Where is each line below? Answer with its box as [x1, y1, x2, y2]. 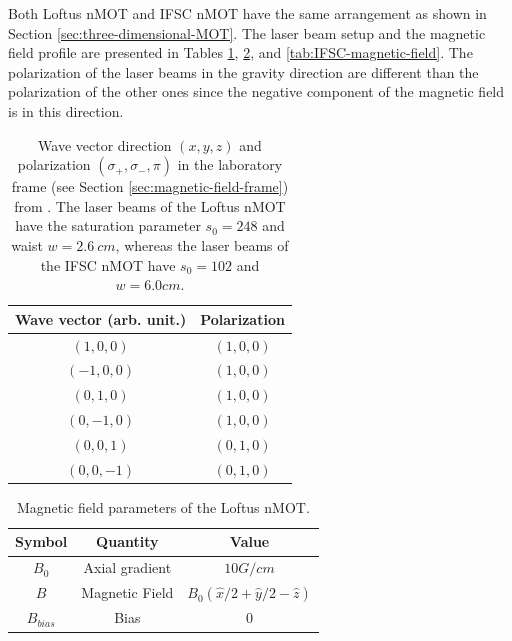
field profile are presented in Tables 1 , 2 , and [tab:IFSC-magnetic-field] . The [8, 42, 473, 63]
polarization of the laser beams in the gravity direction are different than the [8, 61, 479, 82]
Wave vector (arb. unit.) [15, 308, 187, 329]
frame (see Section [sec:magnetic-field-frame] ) [11, 176, 289, 197]
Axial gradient [83, 557, 172, 578]
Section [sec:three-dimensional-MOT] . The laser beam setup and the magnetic [8, 22, 486, 43]
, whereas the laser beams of [115, 234, 289, 255]
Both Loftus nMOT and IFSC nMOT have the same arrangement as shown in [8, 3, 487, 23]
